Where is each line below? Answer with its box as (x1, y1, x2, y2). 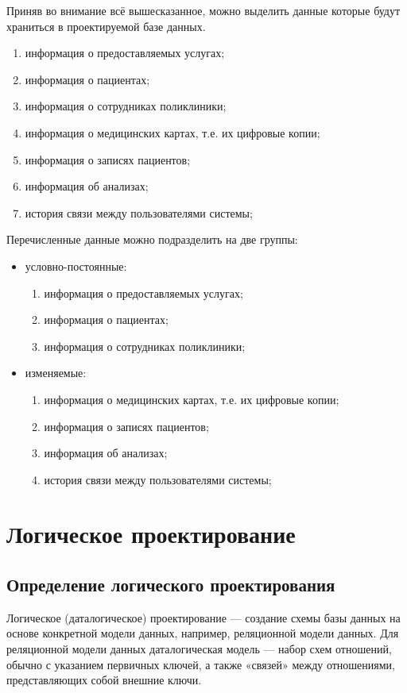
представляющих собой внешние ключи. (6, 672, 202, 688)
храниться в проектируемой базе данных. (6, 17, 206, 34)
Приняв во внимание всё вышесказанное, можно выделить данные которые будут (6, 2, 401, 18)
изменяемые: (25, 364, 87, 381)
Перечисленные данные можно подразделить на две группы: (6, 231, 298, 248)
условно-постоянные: (25, 257, 127, 274)
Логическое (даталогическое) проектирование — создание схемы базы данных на (6, 609, 401, 626)
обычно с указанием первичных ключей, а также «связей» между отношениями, (6, 656, 396, 672)
